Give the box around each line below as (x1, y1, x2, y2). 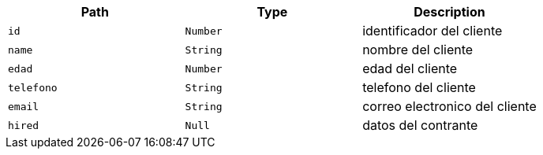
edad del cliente (362, 61, 458, 76)
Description (414, 4, 485, 20)
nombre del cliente (362, 42, 474, 57)
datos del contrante (362, 117, 478, 133)
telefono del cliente (362, 79, 476, 95)
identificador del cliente (362, 23, 503, 39)
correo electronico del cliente (362, 98, 537, 114)
